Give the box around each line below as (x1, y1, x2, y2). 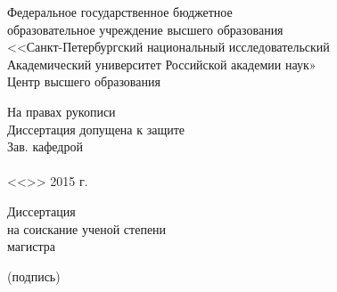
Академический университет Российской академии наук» (7, 54, 316, 73)
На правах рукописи (7, 101, 116, 120)
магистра (7, 237, 55, 255)
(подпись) (7, 266, 61, 285)
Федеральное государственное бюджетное (7, 3, 233, 20)
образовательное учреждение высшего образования (7, 20, 284, 38)
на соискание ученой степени (7, 219, 167, 238)
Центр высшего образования (7, 72, 160, 91)
